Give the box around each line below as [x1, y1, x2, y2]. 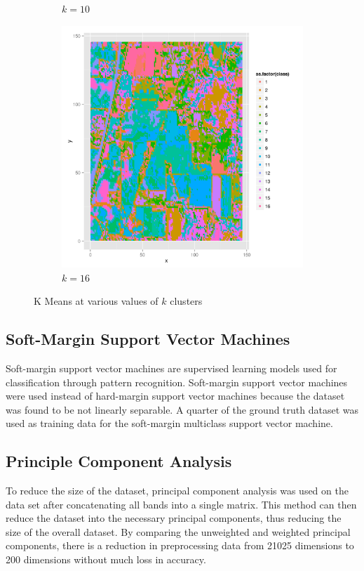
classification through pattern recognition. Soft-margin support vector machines [6, 374, 348, 389]
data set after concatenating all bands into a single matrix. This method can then [6, 497, 357, 511]
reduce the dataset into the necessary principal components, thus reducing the [6, 511, 342, 525]
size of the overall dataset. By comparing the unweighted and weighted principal [6, 524, 351, 539]
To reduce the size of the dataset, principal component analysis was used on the [6, 483, 349, 498]
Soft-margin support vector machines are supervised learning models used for [6, 360, 337, 375]
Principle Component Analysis [6, 450, 232, 472]
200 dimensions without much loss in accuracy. [6, 552, 206, 567]
